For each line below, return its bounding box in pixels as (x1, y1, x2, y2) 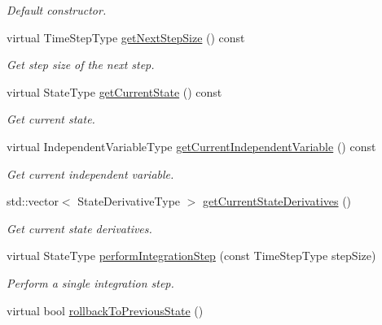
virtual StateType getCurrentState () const (7, 83, 222, 100)
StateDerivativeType (77, 193, 181, 210)
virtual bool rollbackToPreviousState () (7, 301, 204, 318)
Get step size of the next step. (7, 56, 155, 73)
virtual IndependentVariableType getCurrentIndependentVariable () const (7, 137, 376, 154)
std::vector (7, 193, 59, 210)
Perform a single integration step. (7, 274, 174, 291)
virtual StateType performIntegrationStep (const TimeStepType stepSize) (7, 247, 376, 264)
